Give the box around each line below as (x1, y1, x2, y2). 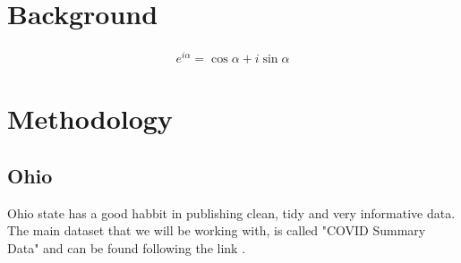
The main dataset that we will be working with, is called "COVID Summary (7, 221, 426, 240)
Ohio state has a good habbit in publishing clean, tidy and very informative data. (7, 203, 456, 222)
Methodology (7, 100, 173, 137)
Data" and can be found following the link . (7, 239, 246, 257)
